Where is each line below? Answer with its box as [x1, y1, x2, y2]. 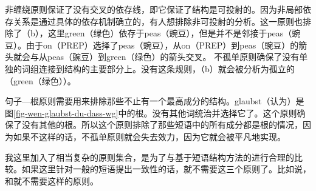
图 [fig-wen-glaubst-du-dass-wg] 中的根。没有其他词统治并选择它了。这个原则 [5, 106, 297, 119]
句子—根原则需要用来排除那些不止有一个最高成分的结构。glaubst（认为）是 [5, 95, 304, 107]
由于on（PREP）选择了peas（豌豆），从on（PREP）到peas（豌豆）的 [26, 38, 299, 51]
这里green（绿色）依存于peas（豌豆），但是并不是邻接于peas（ [47, 27, 292, 39]
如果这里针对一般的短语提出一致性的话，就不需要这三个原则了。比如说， [21, 163, 311, 175]
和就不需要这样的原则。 [5, 174, 98, 187]
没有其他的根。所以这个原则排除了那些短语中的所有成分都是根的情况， [21, 118, 303, 131]
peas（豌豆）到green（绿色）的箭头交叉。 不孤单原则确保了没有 [47, 50, 300, 63]
